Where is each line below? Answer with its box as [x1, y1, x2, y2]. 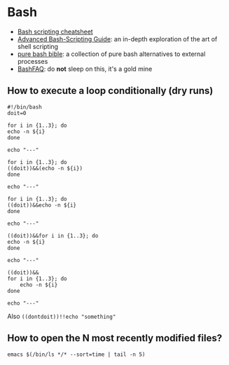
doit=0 [7, 109, 27, 116]
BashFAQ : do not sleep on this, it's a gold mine [17, 64, 153, 73]
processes [17, 57, 48, 65]
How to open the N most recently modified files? [7, 332, 223, 344]
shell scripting [17, 42, 58, 50]
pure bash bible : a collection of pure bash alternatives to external [17, 50, 206, 58]
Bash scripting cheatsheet [17, 27, 93, 36]
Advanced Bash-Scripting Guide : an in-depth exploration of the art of [17, 34, 218, 43]
